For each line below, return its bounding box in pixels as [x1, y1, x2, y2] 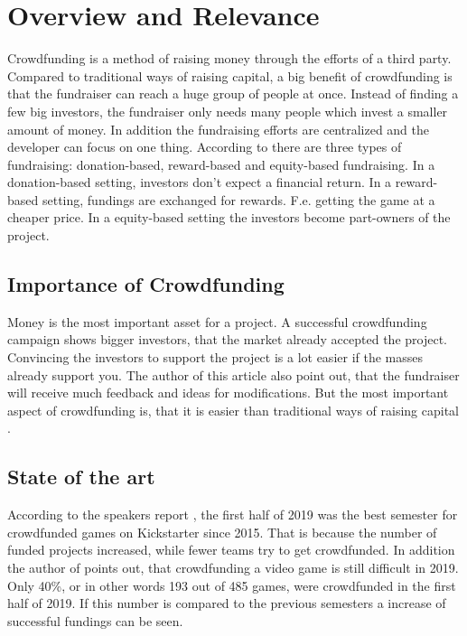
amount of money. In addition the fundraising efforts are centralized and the [7, 119, 430, 138]
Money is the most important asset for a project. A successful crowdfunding [7, 312, 427, 331]
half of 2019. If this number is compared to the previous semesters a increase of [7, 594, 446, 613]
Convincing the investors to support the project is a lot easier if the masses [7, 348, 424, 367]
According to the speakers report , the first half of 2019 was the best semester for [7, 505, 458, 524]
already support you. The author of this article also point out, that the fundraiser [7, 365, 460, 384]
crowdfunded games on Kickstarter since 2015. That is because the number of [7, 522, 437, 541]
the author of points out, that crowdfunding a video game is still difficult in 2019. [7, 558, 459, 576]
